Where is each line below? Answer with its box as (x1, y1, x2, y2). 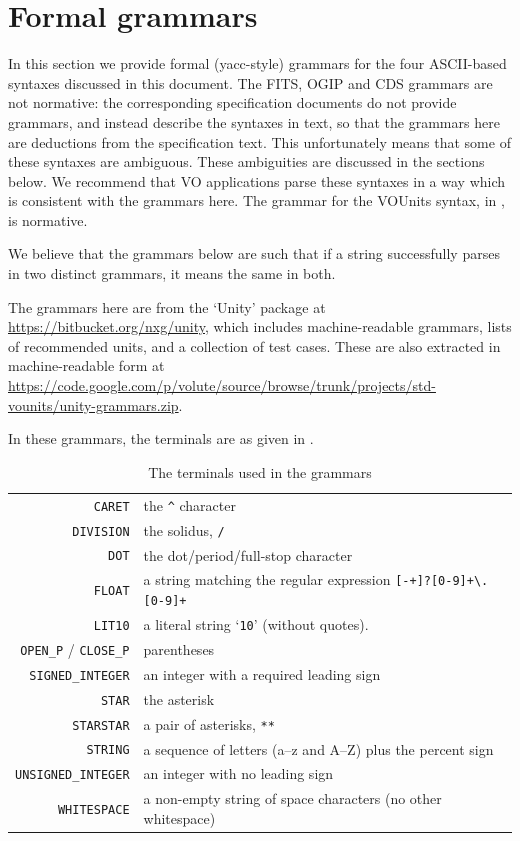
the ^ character (143, 494, 236, 515)
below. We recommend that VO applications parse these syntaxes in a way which (8, 170, 506, 191)
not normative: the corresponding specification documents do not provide (8, 92, 457, 113)
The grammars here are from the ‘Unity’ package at (8, 296, 326, 317)
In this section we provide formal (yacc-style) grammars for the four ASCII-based (8, 53, 507, 74)
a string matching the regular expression (143, 569, 391, 590)
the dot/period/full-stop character (143, 544, 353, 565)
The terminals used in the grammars (148, 461, 372, 482)
